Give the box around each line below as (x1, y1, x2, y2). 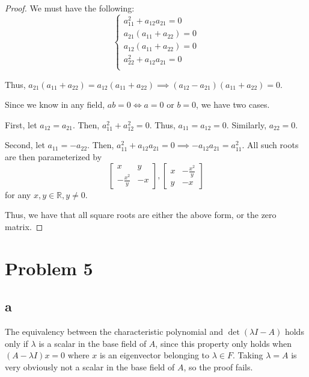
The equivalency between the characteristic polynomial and (5, 325, 223, 338)
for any (5, 188, 31, 201)
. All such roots (242, 139, 299, 151)
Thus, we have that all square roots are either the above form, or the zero (5, 208, 277, 221)
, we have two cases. (196, 98, 270, 111)
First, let (5, 118, 37, 131)
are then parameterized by (5, 151, 102, 163)
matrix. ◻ (5, 220, 43, 232)
